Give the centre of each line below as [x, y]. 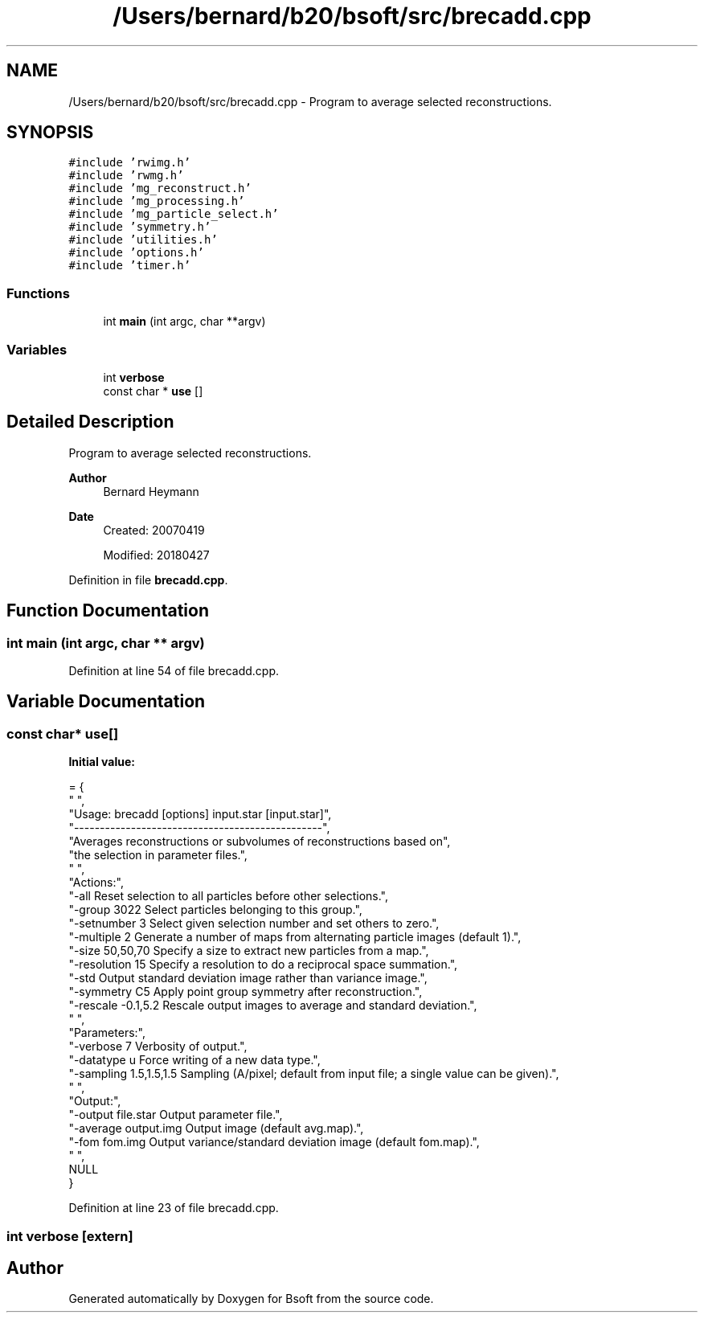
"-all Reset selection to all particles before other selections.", [228, 896]
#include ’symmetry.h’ [140, 227]
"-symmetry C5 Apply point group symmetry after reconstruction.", [246, 992]
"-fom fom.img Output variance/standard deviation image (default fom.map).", [274, 1142]
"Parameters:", [107, 1033]
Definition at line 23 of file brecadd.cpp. [174, 1208]
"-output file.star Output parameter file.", [176, 1115]
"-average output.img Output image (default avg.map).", [216, 1129]
